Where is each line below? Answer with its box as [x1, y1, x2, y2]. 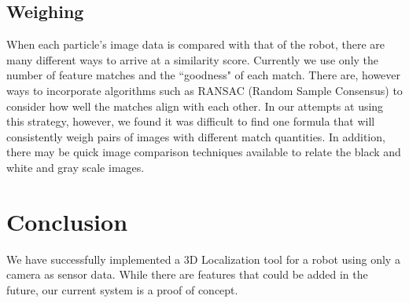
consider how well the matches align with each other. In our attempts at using [6, 97, 384, 114]
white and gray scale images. [6, 159, 145, 175]
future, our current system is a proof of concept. [6, 281, 238, 298]
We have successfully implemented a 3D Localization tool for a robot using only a [6, 250, 400, 267]
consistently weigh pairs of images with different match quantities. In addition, [6, 128, 385, 144]
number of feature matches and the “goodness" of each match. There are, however [6, 67, 401, 83]
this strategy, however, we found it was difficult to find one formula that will [6, 113, 375, 130]
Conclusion [6, 205, 128, 237]
